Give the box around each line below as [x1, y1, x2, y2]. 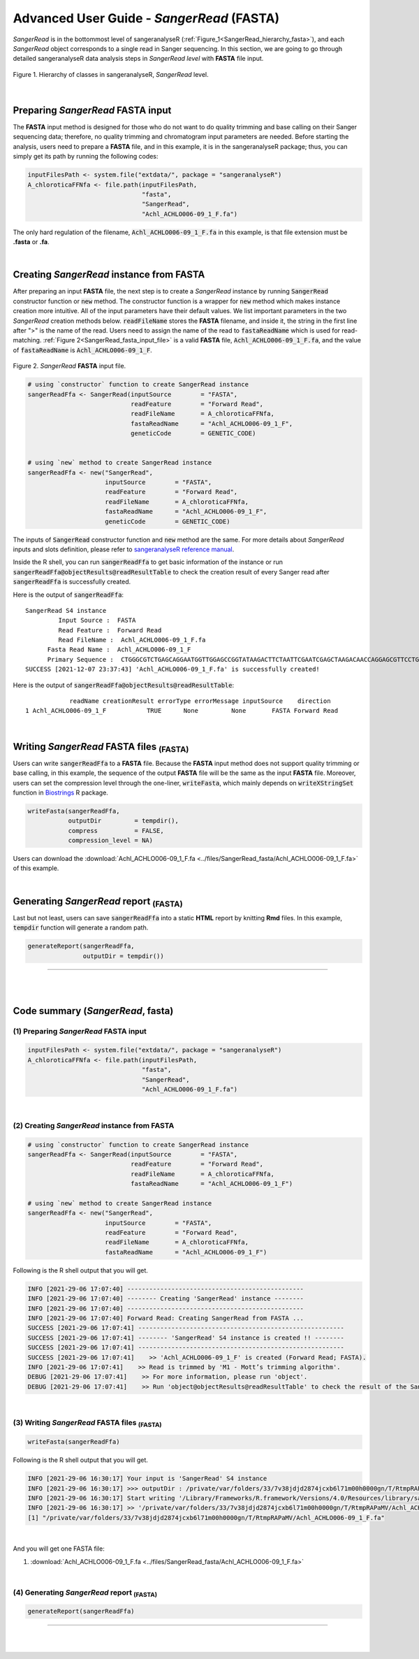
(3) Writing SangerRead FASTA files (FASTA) [13, 1418, 162, 1429]
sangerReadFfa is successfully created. [13, 577, 131, 586]
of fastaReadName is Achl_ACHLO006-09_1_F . [13, 346, 153, 354]
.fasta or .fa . [13, 238, 50, 246]
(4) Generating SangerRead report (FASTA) [13, 1587, 157, 1598]
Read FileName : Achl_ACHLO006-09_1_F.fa [58, 636, 206, 644]
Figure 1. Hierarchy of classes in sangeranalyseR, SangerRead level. [13, 70, 209, 78]
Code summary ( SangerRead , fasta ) [13, 1005, 174, 1017]
